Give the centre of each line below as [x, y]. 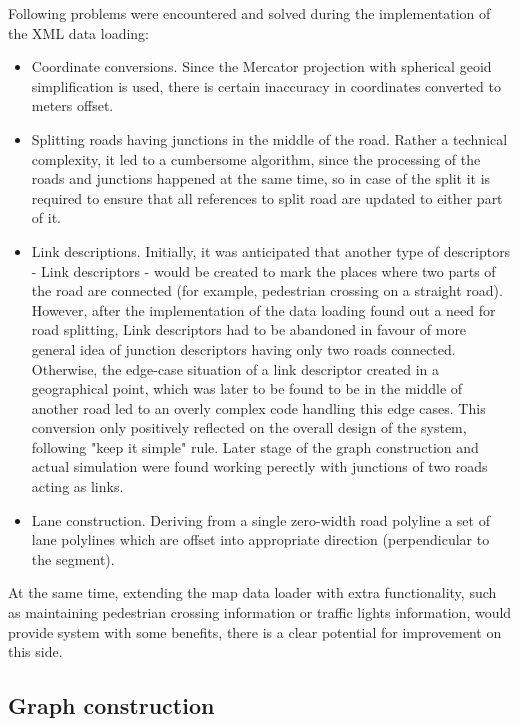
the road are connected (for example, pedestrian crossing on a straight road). [267, 290]
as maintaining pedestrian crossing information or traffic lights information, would [260, 612]
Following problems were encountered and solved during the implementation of [249, 13]
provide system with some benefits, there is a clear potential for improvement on [255, 631]
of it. [46, 217]
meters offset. [72, 105]
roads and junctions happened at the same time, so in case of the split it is [261, 178]
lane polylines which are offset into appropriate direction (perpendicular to [260, 539]
